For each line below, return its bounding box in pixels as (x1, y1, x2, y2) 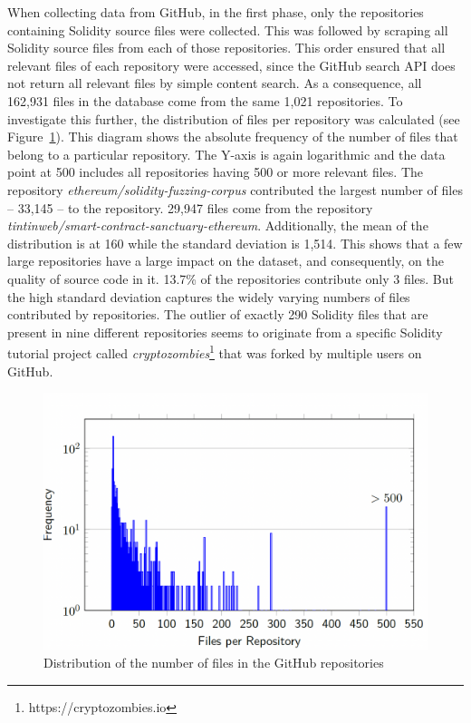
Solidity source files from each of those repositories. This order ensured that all (7, 38, 446, 57)
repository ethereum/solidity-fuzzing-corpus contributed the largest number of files (7, 180, 463, 199)
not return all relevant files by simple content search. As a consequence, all (7, 73, 422, 93)
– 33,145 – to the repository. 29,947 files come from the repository (7, 198, 373, 217)
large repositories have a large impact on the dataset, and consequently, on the (7, 251, 444, 270)
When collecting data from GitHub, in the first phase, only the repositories (7, 3, 424, 21)
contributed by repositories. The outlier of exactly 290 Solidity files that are (7, 305, 428, 324)
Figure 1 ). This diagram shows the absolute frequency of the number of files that (7, 127, 458, 146)
